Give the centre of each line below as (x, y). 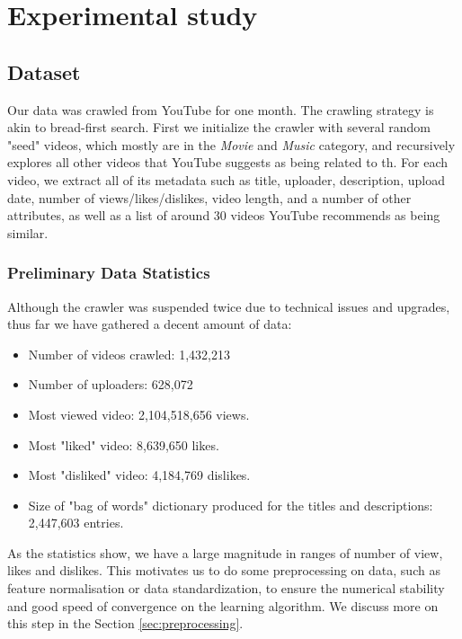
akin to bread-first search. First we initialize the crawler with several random (219, 127)
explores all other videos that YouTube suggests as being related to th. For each (228, 162)
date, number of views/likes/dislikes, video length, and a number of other (209, 197)
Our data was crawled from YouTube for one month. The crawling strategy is (221, 109)
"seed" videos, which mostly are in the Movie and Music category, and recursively (231, 144)
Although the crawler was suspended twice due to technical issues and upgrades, (229, 306)
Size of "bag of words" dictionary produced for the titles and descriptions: (231, 505)
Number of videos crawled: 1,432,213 (129, 354)
